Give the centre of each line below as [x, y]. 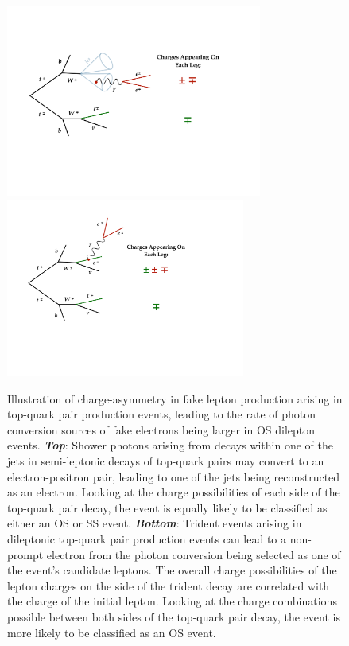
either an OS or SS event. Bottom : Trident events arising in [155, 523]
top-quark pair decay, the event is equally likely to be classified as [167, 507]
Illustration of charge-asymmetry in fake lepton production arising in [175, 398]
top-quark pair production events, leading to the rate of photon [162, 414]
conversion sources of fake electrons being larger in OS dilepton [161, 429]
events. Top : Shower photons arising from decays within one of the [170, 445]
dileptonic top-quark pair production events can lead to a [147, 539]
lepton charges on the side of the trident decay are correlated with [169, 585]
